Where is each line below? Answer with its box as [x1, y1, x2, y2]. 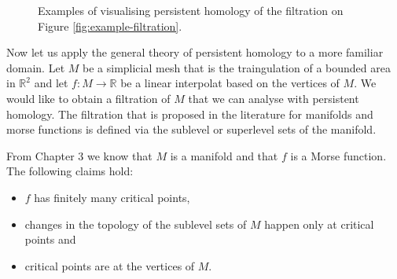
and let [34, 75, 68, 91]
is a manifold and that [170, 147, 278, 163]
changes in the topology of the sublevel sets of [24, 215, 247, 232]
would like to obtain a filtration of [6, 90, 171, 106]
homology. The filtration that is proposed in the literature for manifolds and [6, 105, 373, 122]
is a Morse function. [290, 147, 387, 163]
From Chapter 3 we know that [6, 147, 153, 163]
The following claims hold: [6, 163, 134, 179]
